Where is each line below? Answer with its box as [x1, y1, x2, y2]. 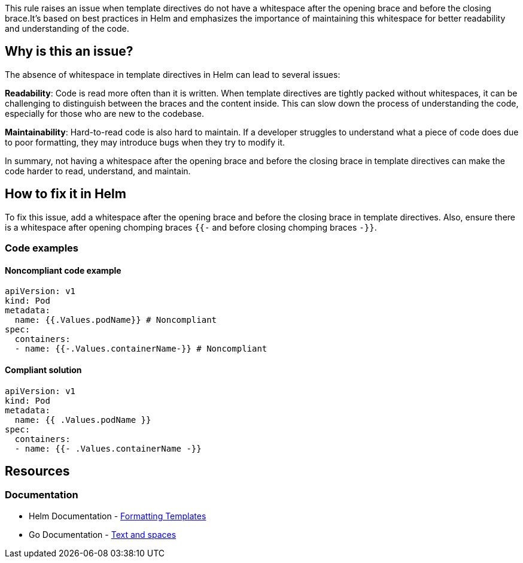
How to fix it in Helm [5, 186, 126, 202]
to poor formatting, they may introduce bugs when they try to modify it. [5, 137, 285, 147]
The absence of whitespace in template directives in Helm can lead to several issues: [5, 69, 340, 80]
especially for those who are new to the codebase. [5, 108, 204, 119]
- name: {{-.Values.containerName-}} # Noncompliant [14, 344, 267, 354]
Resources [5, 463, 70, 479]
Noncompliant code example [5, 265, 121, 276]
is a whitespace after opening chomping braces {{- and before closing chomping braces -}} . [5, 222, 377, 232]
